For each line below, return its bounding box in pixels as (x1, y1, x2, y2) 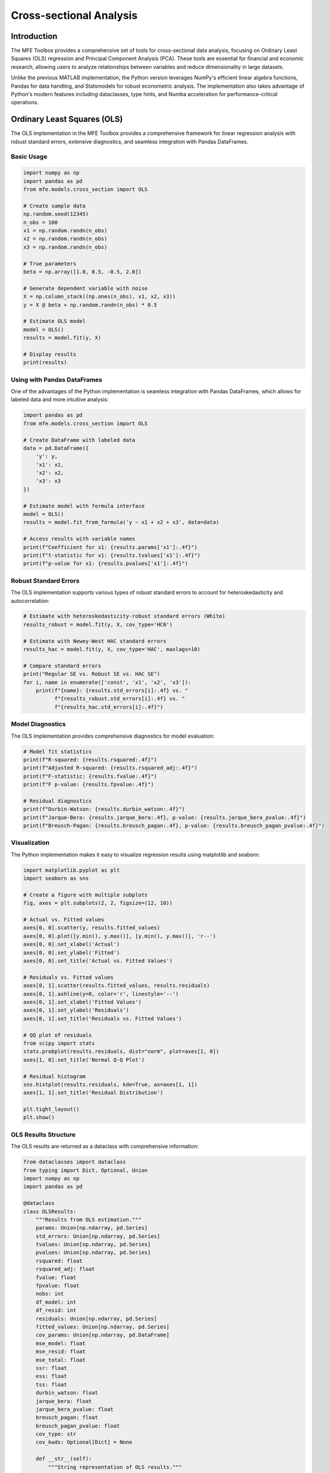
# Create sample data (23, 202, 86, 209)
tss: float (35, 1381, 67, 1388)
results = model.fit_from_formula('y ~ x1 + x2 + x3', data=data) (23, 519, 219, 526)
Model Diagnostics (11, 720, 66, 728)
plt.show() (23, 1114, 55, 1121)
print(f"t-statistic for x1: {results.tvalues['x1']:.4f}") (23, 551, 201, 559)
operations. (11, 99, 39, 106)
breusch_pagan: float (35, 1414, 98, 1421)
